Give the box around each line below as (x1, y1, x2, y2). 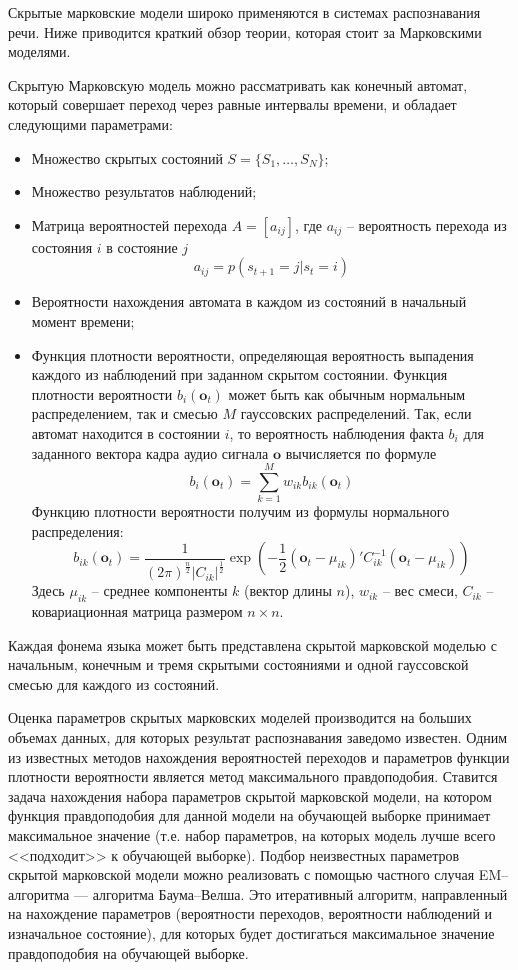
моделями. (8, 41, 71, 62)
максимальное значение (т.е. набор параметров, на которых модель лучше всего (8, 824, 496, 845)
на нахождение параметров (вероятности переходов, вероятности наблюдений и (8, 903, 493, 924)
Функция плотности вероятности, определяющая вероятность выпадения (31, 344, 474, 365)
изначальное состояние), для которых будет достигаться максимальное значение (8, 922, 495, 943)
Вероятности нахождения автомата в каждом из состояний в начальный (31, 291, 467, 312)
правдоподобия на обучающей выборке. (8, 942, 249, 963)
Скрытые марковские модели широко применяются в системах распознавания (8, 2, 481, 22)
